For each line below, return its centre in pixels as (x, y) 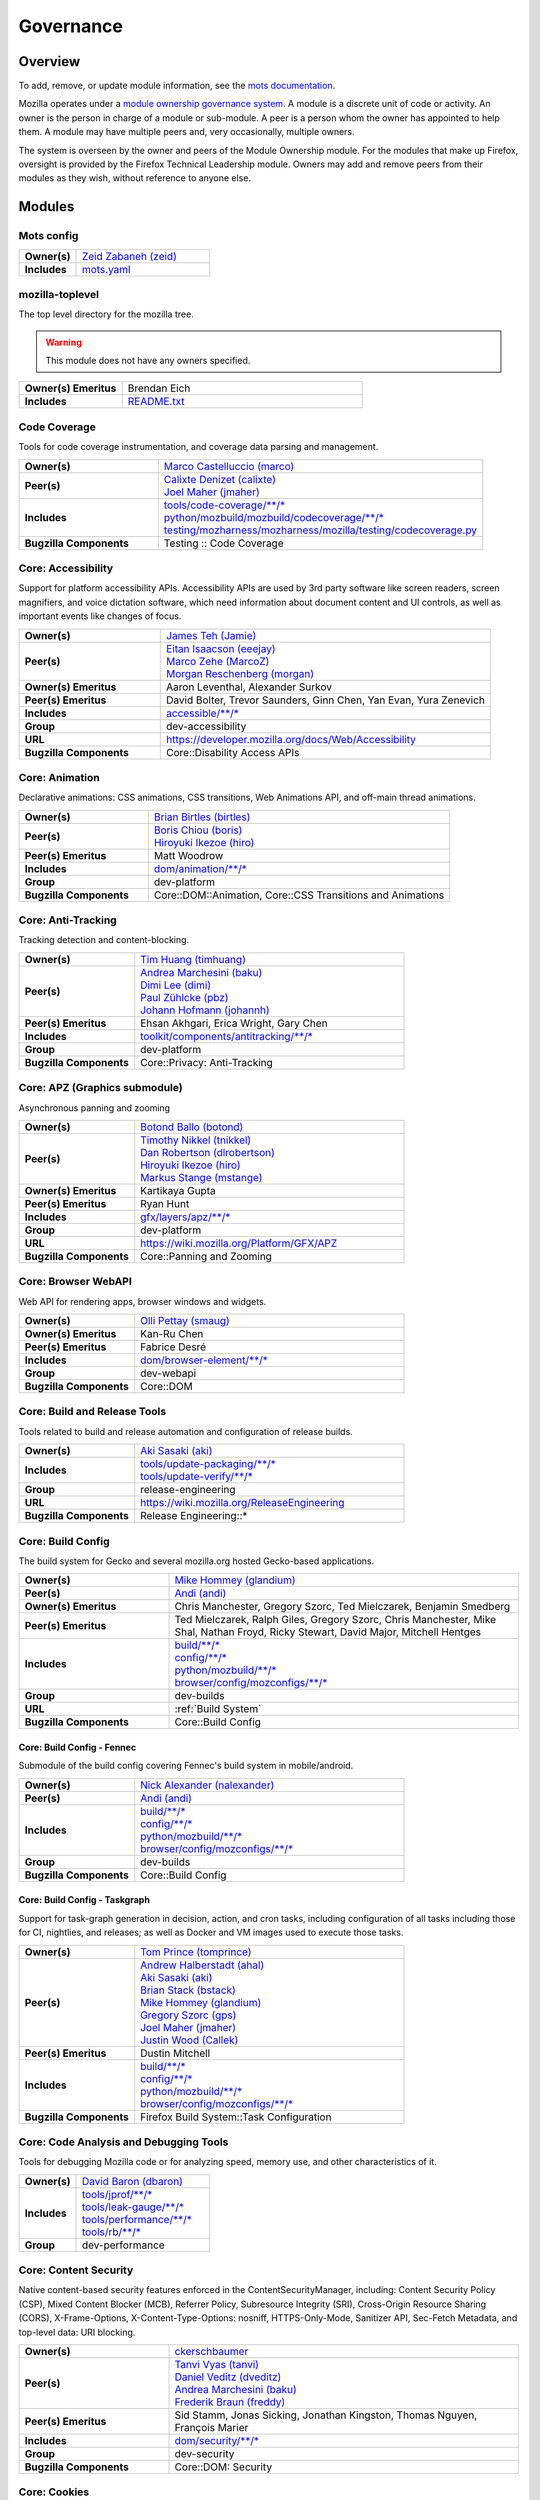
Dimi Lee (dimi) (176, 985)
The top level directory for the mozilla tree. (106, 314)
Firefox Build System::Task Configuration (236, 2117)
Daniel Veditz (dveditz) (228, 2377)
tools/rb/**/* (111, 2232)
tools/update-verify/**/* (197, 1477)
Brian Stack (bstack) (188, 1990)
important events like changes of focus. (100, 616)
